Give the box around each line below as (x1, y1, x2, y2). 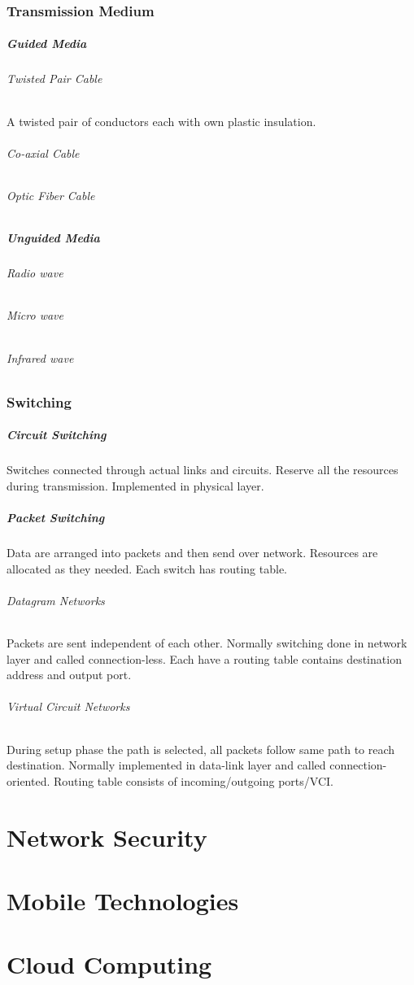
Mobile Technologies (7, 883, 239, 917)
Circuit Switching (7, 426, 107, 443)
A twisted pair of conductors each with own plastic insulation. (7, 112, 316, 129)
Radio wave (7, 264, 63, 281)
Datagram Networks (7, 591, 105, 608)
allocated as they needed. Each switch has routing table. (7, 560, 288, 577)
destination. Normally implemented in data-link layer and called (7, 756, 326, 774)
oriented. (7, 772, 50, 789)
